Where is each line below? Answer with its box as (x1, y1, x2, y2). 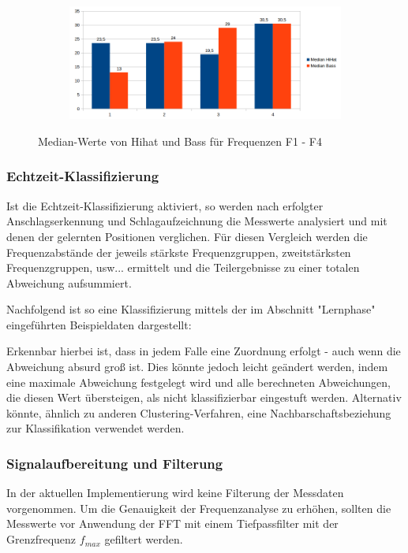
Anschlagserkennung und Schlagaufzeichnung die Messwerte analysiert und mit (6, 213, 387, 229)
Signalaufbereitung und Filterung (6, 453, 223, 473)
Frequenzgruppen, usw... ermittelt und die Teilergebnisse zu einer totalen (6, 259, 360, 276)
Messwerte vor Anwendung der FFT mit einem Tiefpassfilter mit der (6, 515, 339, 532)
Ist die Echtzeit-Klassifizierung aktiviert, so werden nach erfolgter (6, 197, 324, 213)
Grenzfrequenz (6, 531, 77, 547)
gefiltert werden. (104, 531, 183, 547)
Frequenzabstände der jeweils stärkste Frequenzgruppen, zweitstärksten (6, 243, 351, 260)
